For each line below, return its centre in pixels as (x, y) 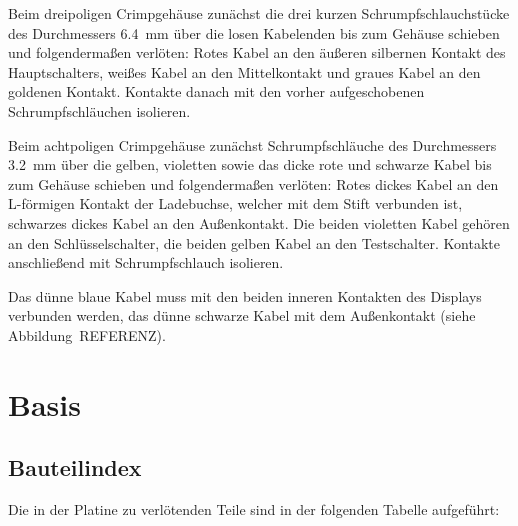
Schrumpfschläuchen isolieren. (99, 110)
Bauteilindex (75, 467)
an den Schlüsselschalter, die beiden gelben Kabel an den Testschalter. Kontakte (254, 242)
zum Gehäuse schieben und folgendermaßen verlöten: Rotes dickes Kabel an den (253, 183)
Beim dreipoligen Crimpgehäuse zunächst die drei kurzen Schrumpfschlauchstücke (259, 13)
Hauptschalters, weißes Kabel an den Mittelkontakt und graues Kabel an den (244, 71)
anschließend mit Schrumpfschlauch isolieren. (146, 262)
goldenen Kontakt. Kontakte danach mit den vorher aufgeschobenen (216, 91)
